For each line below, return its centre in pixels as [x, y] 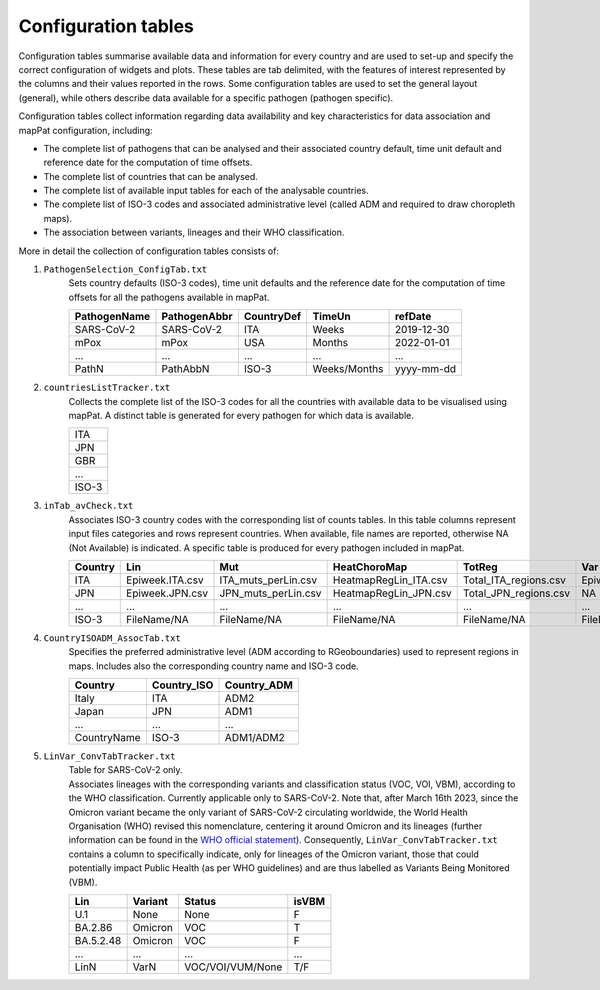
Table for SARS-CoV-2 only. [126, 770]
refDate [413, 317]
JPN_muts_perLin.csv [270, 593]
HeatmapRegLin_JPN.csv [392, 593]
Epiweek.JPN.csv [167, 593]
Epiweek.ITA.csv [165, 580]
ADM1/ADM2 [254, 738]
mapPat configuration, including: [86, 130]
